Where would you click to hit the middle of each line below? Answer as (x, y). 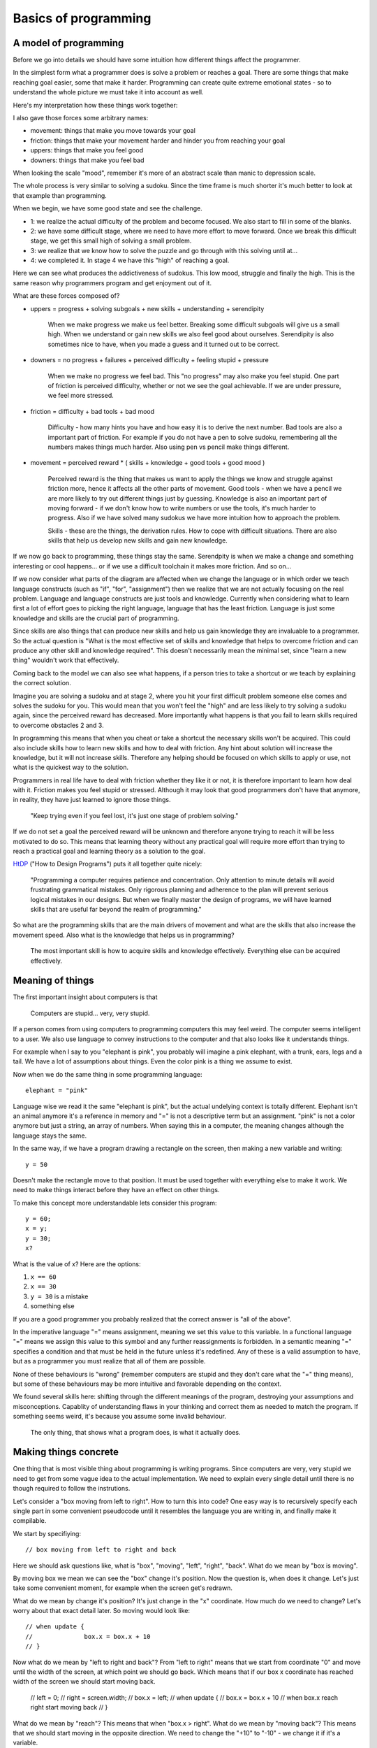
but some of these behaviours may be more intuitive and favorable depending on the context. (147, 1384)
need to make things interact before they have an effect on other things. (116, 1190)
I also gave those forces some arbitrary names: (81, 118)
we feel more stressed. (81, 396)
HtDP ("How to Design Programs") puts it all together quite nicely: (108, 864)
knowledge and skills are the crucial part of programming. (96, 618)
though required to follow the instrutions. (72, 1489)
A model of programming (68, 43)
